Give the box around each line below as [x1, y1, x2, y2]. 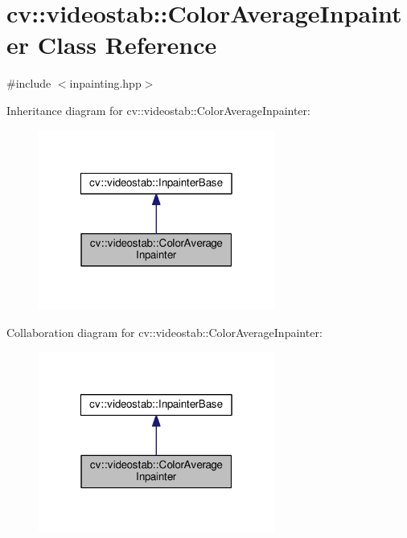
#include [6, 75, 51, 92]
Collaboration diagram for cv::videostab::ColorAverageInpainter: [6, 323, 323, 340]
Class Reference [37, 28, 217, 61]
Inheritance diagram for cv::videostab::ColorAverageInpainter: [6, 101, 310, 118]
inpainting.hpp [69, 75, 142, 92]
